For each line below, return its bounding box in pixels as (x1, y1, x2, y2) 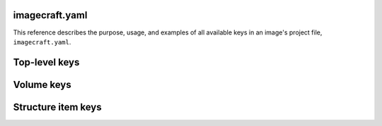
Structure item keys (13, 101, 102, 113)
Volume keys (13, 78, 71, 91)
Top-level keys (13, 56, 80, 68)
